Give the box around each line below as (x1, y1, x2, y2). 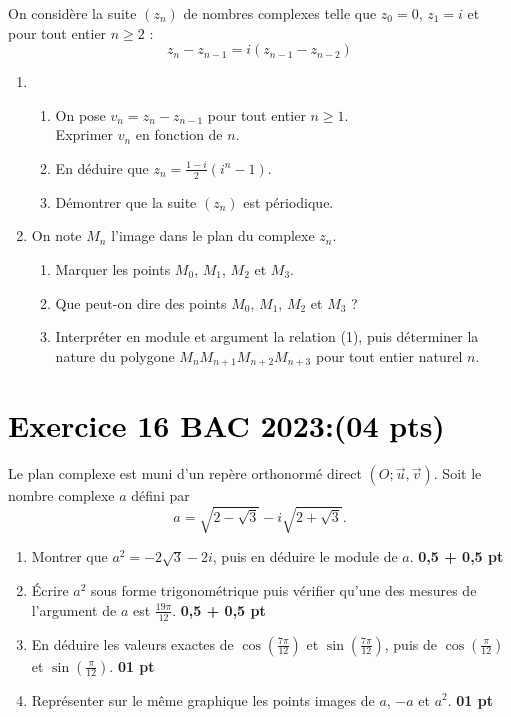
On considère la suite (8, 3, 137, 23)
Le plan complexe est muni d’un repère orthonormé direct (8, 463, 362, 484)
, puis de (384, 633, 437, 654)
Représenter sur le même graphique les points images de (31, 689, 375, 710)
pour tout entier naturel (315, 345, 463, 366)
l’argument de (31, 599, 117, 620)
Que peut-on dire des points (55, 292, 227, 313)
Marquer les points (55, 258, 171, 279)
